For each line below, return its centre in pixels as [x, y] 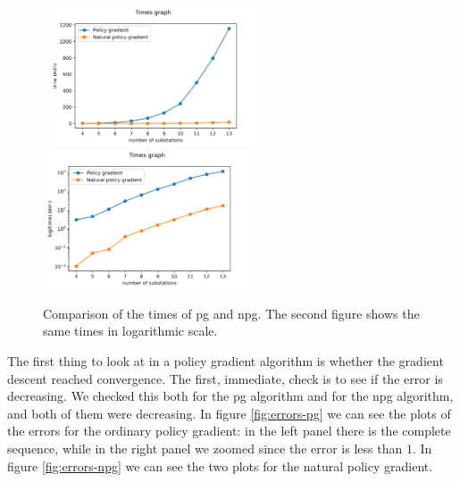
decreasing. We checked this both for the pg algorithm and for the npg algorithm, [230, 396]
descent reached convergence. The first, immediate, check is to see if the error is [225, 378]
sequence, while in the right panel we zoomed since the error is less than [205, 448]
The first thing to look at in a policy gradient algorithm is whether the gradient [226, 360]
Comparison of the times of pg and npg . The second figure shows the [231, 313]
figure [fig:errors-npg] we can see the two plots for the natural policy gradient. [220, 465]
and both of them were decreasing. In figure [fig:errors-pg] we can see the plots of [229, 413]
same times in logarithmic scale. [130, 331]
